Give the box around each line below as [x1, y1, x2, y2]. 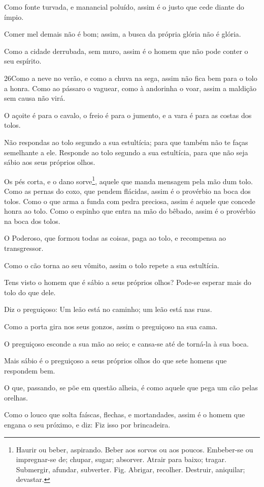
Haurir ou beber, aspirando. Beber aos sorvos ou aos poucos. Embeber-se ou [16, 444, 253, 454]
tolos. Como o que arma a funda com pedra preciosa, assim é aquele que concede [4, 195, 255, 206]
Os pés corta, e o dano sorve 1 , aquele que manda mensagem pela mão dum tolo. [4, 174, 253, 186]
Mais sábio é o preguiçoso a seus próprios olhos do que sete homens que [4, 355, 227, 366]
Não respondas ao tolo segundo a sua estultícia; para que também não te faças [4, 136, 248, 147]
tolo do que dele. [4, 287, 56, 297]
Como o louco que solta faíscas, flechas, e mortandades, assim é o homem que [4, 409, 245, 420]
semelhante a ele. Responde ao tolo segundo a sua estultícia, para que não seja [4, 147, 248, 157]
